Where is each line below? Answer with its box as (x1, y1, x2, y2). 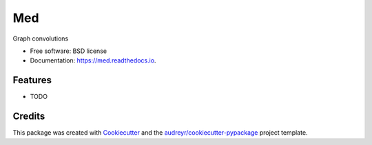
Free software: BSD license (30, 47, 107, 55)
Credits (12, 111, 45, 122)
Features (12, 74, 52, 86)
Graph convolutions (12, 34, 69, 43)
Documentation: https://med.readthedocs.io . (30, 56, 156, 65)
